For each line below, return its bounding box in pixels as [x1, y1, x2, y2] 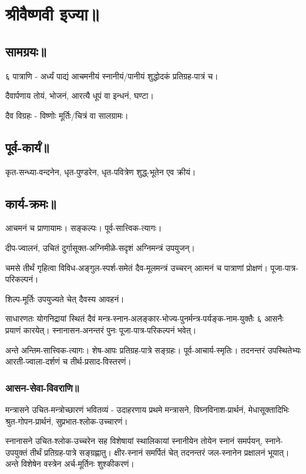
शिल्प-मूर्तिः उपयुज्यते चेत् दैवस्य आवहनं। [5, 292, 125, 305]
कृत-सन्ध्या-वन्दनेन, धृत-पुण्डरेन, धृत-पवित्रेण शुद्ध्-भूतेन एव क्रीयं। [5, 165, 196, 178]
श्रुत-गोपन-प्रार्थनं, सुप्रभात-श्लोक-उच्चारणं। [5, 415, 128, 427]
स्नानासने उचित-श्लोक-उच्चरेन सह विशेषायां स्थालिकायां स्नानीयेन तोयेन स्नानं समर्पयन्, [5, 435, 263, 447]
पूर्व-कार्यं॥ [5, 138, 49, 156]
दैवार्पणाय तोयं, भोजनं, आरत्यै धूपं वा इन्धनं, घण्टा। [5, 89, 154, 102]
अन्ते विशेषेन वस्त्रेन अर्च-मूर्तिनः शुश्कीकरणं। [5, 458, 134, 470]
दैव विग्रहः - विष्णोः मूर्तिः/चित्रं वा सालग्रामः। [5, 109, 129, 121]
